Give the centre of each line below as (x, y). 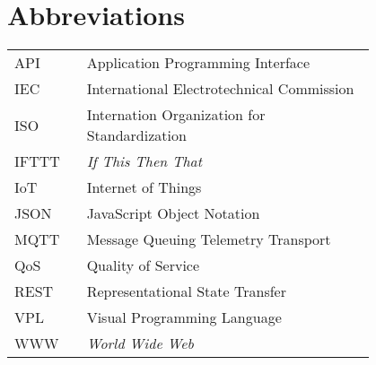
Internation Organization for (176, 115)
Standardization (136, 135)
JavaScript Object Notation (173, 213)
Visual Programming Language (184, 317)
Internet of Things (144, 187)
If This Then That (144, 161)
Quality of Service (143, 265)
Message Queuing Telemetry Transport (209, 239)
